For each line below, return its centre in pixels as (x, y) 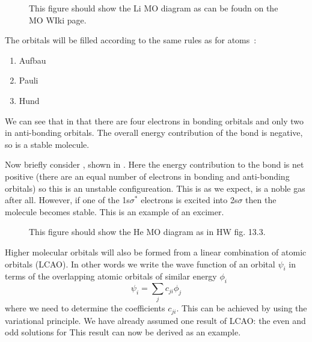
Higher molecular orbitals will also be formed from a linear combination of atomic (156, 252)
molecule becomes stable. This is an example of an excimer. (115, 211)
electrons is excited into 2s (189, 200)
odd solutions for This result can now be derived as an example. (123, 332)
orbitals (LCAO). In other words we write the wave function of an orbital (140, 264)
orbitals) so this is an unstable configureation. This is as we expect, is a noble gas (155, 188)
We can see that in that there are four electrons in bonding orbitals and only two (154, 121)
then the (261, 200)
